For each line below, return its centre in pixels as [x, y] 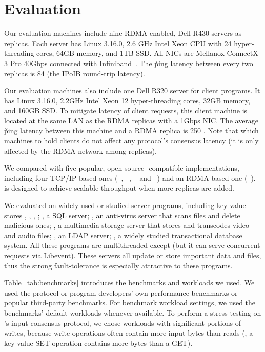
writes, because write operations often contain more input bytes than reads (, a [129, 333]
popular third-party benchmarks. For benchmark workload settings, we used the [130, 303]
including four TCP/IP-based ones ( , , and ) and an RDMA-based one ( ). [130, 178]
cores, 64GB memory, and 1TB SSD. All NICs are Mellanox [130, 53]
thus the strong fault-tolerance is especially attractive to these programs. [118, 265]
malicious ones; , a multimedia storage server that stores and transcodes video [127, 225]
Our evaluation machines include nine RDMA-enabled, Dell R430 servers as [123, 33]
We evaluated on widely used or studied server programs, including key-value [125, 205]
